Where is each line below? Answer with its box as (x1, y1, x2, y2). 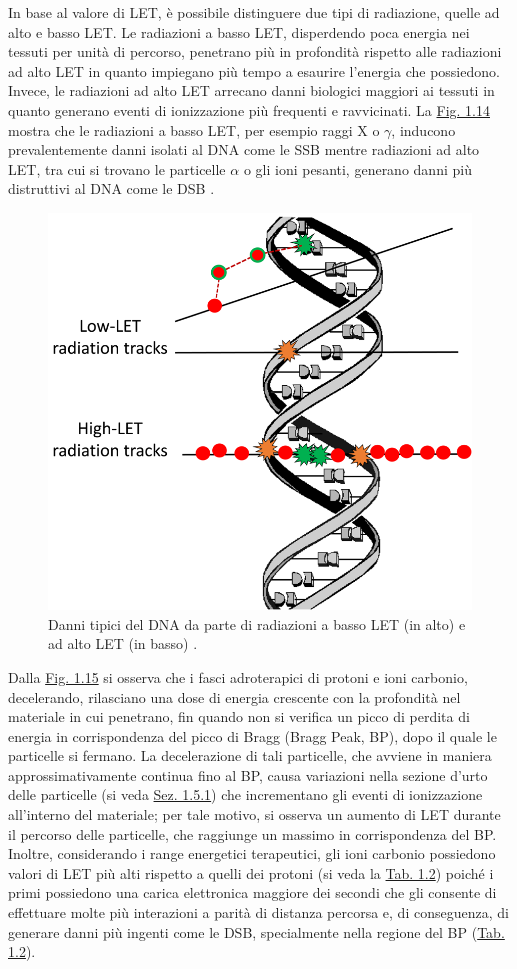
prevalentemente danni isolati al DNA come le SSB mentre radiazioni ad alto (8, 139, 480, 160)
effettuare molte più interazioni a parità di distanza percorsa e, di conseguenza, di (8, 902, 509, 923)
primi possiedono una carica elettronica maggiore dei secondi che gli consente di (8, 882, 497, 903)
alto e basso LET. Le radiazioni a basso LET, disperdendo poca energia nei (8, 21, 470, 42)
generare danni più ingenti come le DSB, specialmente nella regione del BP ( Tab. (8, 921, 505, 942)
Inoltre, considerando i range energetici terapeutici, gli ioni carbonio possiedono (8, 843, 496, 864)
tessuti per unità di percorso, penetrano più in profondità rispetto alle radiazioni (8, 41, 502, 62)
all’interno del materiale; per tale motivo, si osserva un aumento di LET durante (8, 804, 501, 825)
